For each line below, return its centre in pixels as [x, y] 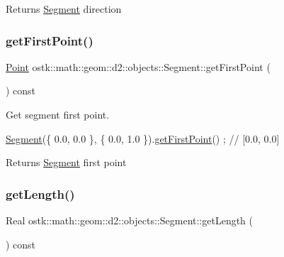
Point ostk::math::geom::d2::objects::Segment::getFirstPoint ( [138, 66]
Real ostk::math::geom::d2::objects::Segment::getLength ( [130, 220]
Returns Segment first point [66, 162]
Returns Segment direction [64, 9]
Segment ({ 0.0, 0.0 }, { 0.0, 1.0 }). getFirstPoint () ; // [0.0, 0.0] [143, 138]
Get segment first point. [58, 114]
